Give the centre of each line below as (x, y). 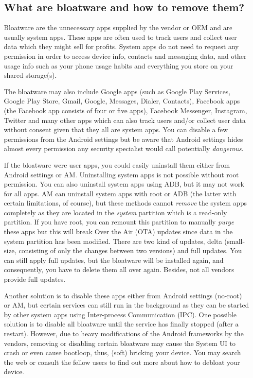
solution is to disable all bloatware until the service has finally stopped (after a (121, 324)
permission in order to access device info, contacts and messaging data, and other (125, 56)
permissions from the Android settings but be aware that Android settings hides (124, 139)
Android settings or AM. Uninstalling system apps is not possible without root (121, 174)
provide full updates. (35, 279)
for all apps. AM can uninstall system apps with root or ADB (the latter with (120, 193)
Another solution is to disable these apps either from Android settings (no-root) (123, 295)
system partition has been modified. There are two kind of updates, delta (113, 241)
